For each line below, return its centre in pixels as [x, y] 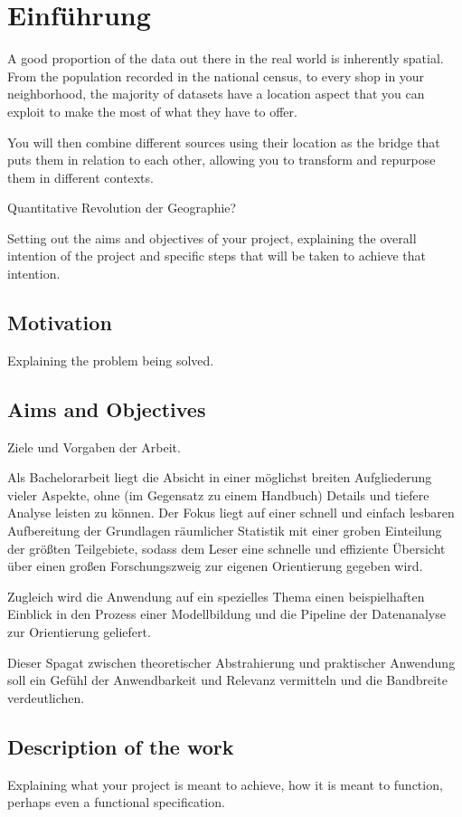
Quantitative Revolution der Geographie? [122, 208]
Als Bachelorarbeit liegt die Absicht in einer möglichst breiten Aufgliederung [220, 477]
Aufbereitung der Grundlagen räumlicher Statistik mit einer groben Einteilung [225, 531]
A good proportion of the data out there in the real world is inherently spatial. [226, 58]
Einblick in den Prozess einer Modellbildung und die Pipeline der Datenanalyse [226, 614]
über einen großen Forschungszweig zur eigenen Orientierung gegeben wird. [215, 566]
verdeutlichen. [46, 697]
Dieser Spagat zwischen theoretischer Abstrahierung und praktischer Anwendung [231, 662]
